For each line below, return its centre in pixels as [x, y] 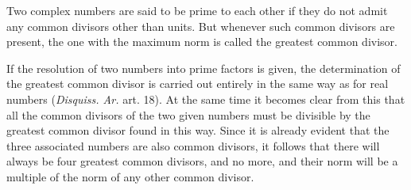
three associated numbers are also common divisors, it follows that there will [193, 145]
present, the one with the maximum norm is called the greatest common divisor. [202, 42]
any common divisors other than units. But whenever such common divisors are [201, 26]
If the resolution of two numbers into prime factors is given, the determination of [204, 68]
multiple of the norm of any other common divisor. [130, 176]
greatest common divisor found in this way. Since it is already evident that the [198, 130]
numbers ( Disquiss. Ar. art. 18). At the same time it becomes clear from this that [206, 99]
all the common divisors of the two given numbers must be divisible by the [188, 114]
